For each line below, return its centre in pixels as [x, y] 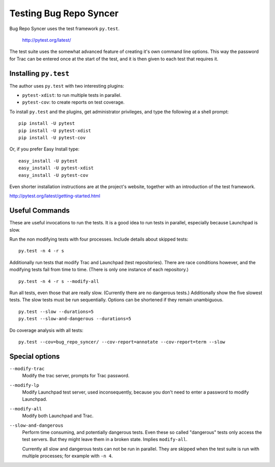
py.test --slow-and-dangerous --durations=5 [75, 319]
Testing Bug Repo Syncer [64, 13]
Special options [35, 356]
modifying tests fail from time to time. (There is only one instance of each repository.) [99, 270]
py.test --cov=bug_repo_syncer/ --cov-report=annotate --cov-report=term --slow [122, 342]
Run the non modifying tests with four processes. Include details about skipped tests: [99, 239]
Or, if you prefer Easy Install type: [45, 149]
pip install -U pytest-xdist [55, 131]
